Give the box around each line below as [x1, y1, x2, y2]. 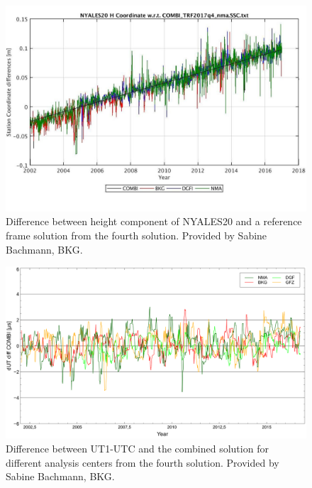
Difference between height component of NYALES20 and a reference [6, 214, 302, 229]
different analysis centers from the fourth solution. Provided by [6, 455, 279, 470]
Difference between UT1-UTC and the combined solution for [6, 441, 269, 456]
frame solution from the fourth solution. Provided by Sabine [6, 228, 267, 243]
